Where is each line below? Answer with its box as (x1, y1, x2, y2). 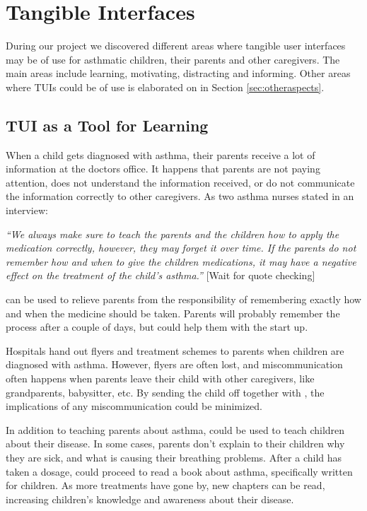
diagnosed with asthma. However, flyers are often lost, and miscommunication (6, 357, 343, 372)
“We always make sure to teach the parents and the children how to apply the (6, 226, 339, 241)
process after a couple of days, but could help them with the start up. (6, 319, 308, 334)
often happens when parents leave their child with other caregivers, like (6, 371, 315, 386)
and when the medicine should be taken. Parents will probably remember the (6, 305, 340, 320)
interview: (6, 203, 48, 218)
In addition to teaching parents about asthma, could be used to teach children (6, 422, 345, 437)
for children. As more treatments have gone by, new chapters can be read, (6, 478, 325, 493)
